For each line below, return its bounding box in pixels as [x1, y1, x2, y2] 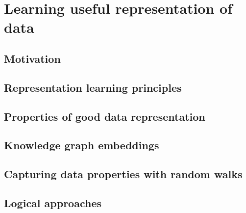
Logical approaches [4, 195, 102, 210]
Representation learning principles [4, 80, 182, 95]
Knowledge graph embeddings [4, 137, 159, 153]
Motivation [4, 51, 61, 66]
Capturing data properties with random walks [4, 166, 243, 182]
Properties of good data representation [4, 108, 205, 124]
